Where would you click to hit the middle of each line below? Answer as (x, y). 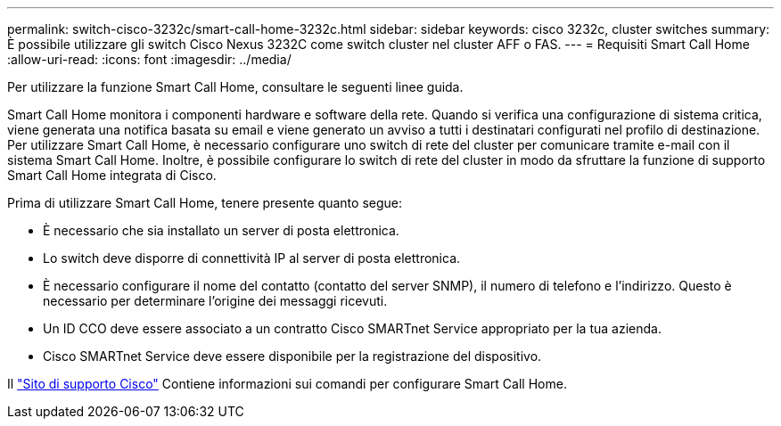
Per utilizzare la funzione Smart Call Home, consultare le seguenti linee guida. (235, 87)
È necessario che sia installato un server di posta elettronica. (221, 230)
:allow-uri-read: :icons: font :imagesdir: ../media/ (149, 59)
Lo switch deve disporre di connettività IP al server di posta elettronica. (252, 258)
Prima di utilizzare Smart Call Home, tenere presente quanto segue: (205, 203)
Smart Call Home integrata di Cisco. (112, 175)
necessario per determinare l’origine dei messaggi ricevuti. (215, 301)
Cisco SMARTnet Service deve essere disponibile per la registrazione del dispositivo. (292, 356)
